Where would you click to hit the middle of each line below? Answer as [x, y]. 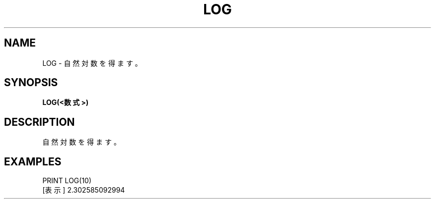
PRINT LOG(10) [67, 181]
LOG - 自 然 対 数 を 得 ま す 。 [92, 63]
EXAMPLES [33, 161]
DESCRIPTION [39, 122]
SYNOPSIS [31, 83]
